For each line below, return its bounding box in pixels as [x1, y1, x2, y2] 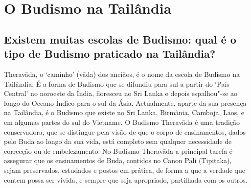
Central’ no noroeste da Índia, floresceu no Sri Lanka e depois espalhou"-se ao [4, 88, 237, 98]
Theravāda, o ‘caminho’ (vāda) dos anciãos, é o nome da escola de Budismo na [4, 69, 240, 79]
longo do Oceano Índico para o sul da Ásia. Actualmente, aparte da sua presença [4, 97, 247, 108]
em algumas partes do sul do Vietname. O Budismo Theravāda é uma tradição [4, 117, 240, 127]
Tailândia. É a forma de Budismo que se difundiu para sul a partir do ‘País [4, 78, 229, 89]
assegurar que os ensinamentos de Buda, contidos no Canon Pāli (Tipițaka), [4, 155, 232, 165]
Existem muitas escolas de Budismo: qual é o [4, 31, 236, 47]
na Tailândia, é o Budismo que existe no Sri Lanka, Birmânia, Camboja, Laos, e [4, 107, 245, 117]
